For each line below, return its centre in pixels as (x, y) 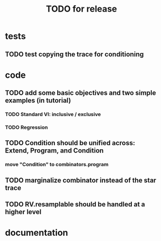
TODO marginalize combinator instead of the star (81, 180)
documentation (37, 233)
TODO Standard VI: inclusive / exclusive (53, 114)
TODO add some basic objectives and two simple (80, 93)
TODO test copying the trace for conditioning (74, 54)
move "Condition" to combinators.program (57, 165)
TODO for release (81, 9)
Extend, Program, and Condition (54, 151)
